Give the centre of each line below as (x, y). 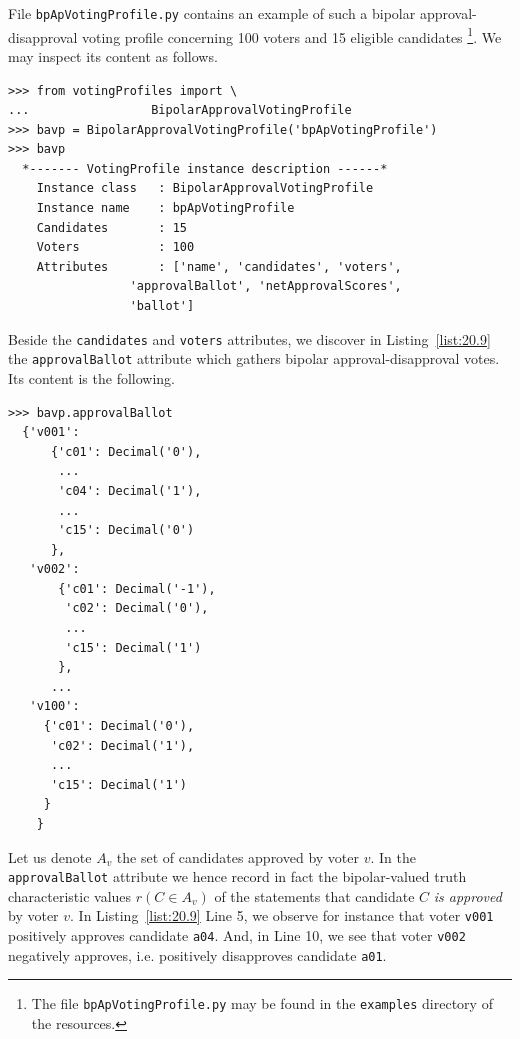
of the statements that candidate (314, 895)
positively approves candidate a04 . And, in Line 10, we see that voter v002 (237, 935)
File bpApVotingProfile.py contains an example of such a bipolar (212, 13)
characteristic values (70, 895)
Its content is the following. (91, 377)
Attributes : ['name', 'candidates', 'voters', (219, 266)
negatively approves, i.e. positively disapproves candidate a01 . (197, 954)
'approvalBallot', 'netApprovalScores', (265, 286)
